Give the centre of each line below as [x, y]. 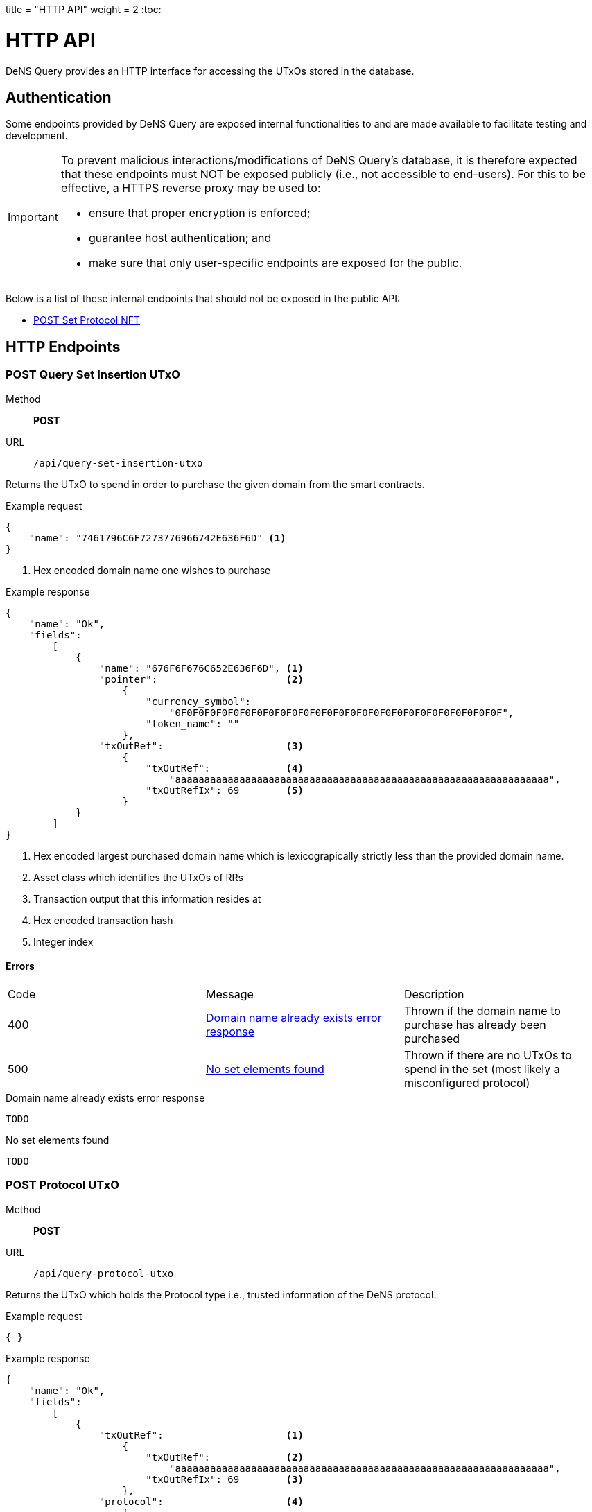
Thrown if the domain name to [482, 1010]
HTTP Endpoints [63, 347]
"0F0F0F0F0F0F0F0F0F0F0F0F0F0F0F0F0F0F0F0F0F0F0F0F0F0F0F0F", [342, 712]
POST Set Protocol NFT [87, 320]
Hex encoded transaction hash [103, 920]
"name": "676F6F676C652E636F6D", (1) [201, 668]
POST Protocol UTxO [62, 1185]
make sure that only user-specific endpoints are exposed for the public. [275, 263]
